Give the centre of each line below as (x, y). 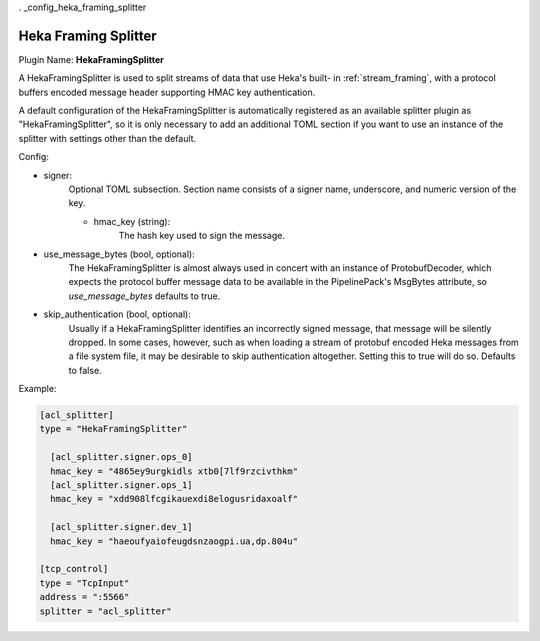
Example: (37, 389)
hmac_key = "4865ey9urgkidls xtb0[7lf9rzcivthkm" (174, 471)
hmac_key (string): (132, 221)
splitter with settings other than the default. (107, 138)
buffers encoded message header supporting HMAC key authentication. (167, 92)
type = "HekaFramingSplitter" (113, 429)
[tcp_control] (74, 569)
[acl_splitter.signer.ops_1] (122, 485)
